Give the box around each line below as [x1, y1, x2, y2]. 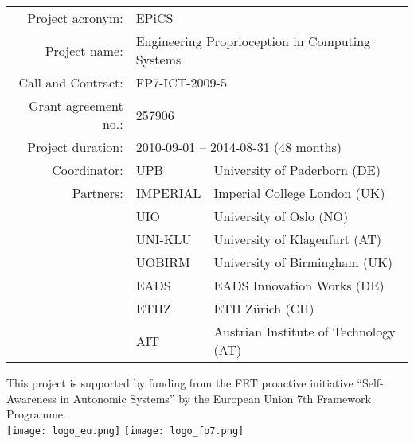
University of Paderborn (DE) [213, 161, 381, 179]
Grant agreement [29, 96, 123, 115]
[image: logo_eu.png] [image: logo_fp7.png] [6, 425, 244, 437]
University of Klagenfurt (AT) [213, 230, 381, 248]
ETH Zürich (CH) [213, 299, 314, 317]
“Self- [357, 375, 384, 391]
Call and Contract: [18, 73, 123, 91]
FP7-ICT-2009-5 [135, 73, 227, 91]
